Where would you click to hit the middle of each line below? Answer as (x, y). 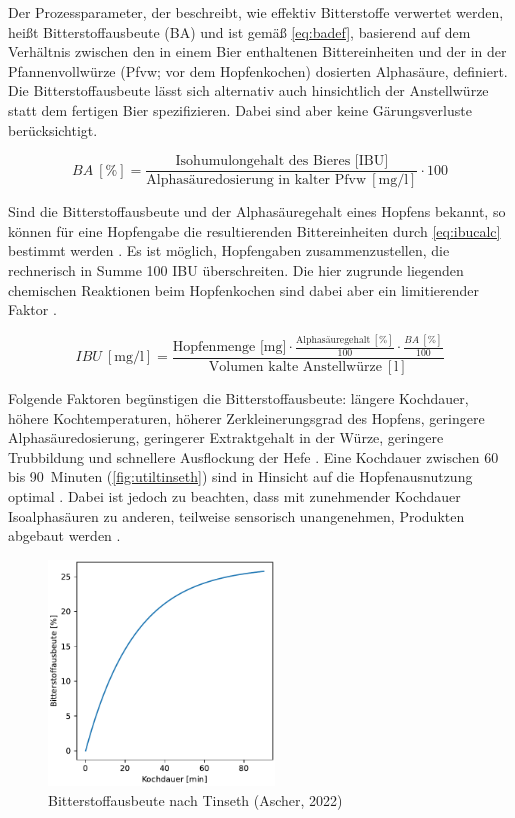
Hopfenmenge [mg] (229, 347)
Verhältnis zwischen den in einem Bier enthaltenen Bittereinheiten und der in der (257, 51)
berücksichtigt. (53, 129)
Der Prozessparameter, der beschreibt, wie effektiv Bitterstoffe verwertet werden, (256, 12)
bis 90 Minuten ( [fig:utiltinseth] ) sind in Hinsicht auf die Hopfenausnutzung (240, 476)
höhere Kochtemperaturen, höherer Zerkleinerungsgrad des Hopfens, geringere (246, 417)
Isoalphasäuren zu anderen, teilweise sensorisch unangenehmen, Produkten (236, 515)
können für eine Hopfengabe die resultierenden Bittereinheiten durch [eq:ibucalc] (254, 230)
